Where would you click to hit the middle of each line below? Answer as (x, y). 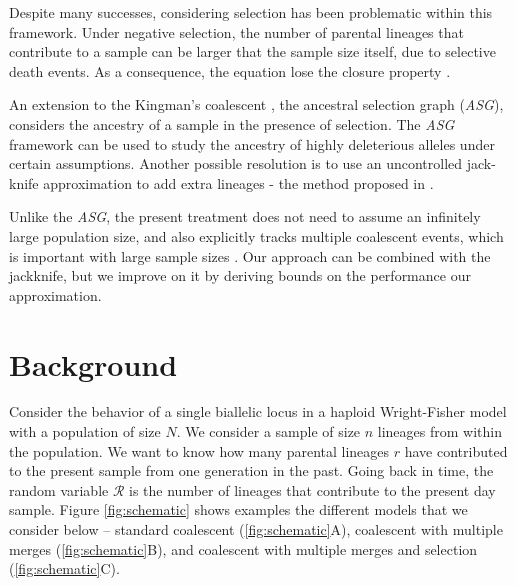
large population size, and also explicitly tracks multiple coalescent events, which (256, 235)
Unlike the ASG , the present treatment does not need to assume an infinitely (245, 216)
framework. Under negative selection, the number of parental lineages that (236, 31)
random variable (59, 489)
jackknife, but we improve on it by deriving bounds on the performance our (240, 275)
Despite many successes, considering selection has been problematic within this (251, 12)
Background (93, 363)
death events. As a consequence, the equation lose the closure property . (230, 70)
